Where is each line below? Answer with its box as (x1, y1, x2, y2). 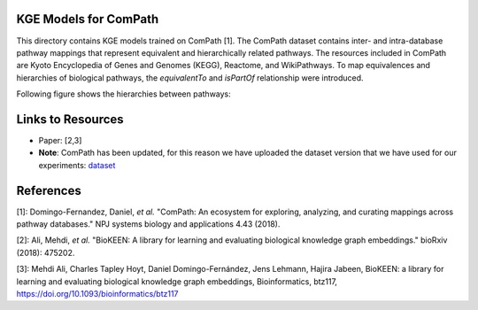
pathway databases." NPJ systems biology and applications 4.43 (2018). (16, 219, 281, 229)
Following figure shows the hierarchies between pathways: (16, 89, 232, 99)
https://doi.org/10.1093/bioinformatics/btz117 (16, 289, 179, 299)
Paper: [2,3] (38, 135, 82, 145)
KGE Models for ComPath (16, 12, 159, 27)
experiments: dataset (38, 159, 116, 170)
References (16, 182, 81, 198)
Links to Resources (16, 112, 124, 127)
